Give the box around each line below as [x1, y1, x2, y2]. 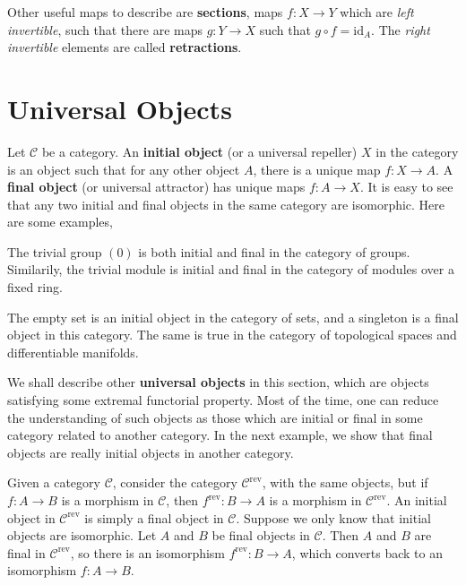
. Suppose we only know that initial [236, 508, 431, 527]
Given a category [7, 473, 100, 492]
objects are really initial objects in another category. [7, 443, 294, 461]
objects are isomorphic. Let [7, 526, 157, 545]
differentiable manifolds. [7, 342, 139, 361]
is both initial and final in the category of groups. [138, 242, 410, 261]
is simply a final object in [84, 508, 224, 527]
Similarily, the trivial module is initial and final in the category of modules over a [7, 260, 454, 279]
